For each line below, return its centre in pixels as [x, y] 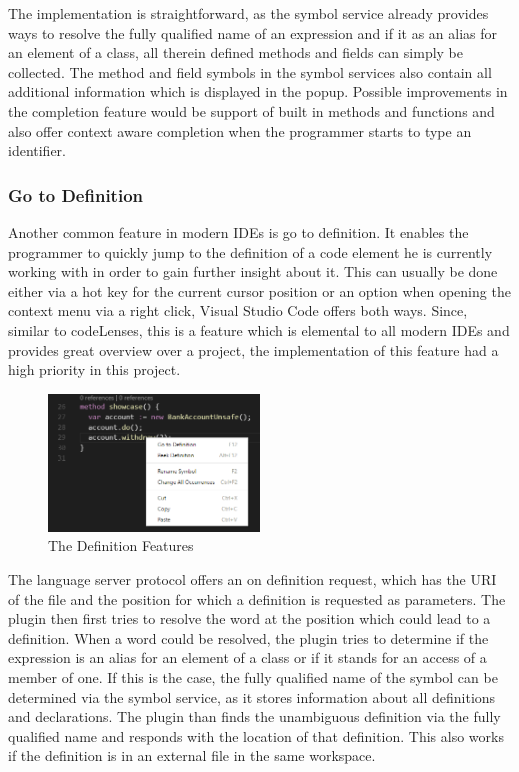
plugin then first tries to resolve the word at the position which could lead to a [249, 618]
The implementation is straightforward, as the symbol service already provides [248, 13]
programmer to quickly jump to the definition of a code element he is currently [250, 251]
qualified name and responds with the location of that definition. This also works [256, 735]
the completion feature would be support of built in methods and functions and [251, 110]
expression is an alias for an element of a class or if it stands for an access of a [247, 657]
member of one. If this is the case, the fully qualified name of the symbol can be [253, 677]
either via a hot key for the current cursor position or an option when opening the [259, 290]
